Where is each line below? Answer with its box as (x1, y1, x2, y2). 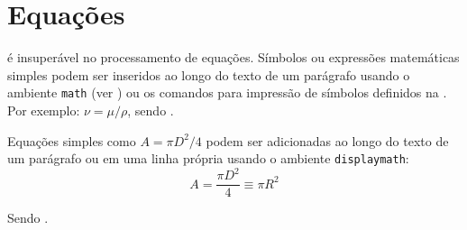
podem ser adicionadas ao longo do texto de (206, 131, 449, 150)
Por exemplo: (7, 100, 80, 119)
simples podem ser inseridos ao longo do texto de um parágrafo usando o (7, 65, 410, 84)
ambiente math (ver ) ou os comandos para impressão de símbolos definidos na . (7, 83, 447, 102)
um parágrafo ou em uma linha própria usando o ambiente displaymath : (7, 149, 409, 168)
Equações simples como (7, 131, 136, 150)
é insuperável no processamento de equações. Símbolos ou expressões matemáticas (7, 48, 460, 67)
